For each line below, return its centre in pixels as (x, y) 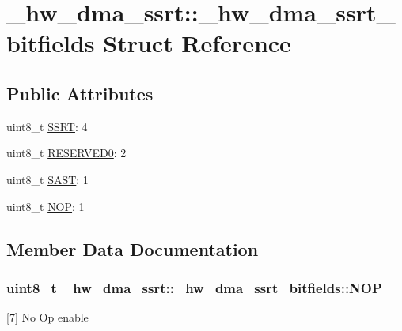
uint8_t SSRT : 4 (47, 126)
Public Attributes (80, 93)
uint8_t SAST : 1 (47, 179)
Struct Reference (197, 43)
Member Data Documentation (133, 248)
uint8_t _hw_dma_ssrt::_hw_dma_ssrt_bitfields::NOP (194, 287)
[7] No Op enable (47, 317)
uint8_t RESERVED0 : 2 (66, 153)
